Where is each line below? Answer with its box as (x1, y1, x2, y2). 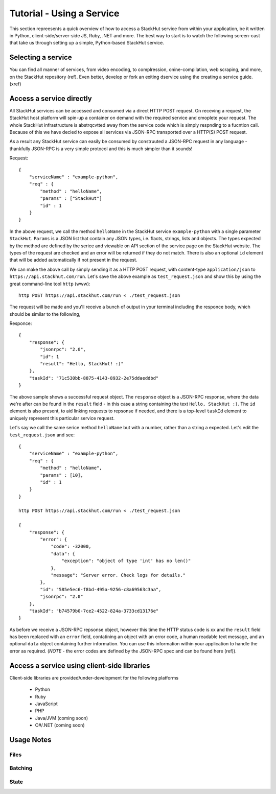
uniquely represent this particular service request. (9, 415, 115, 421)
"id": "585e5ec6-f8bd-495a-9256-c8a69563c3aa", (40, 587, 162, 592)
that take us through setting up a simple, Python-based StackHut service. (9, 40, 165, 46)
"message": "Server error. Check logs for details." (51, 572, 186, 578)
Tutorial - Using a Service (9, 8, 120, 19)
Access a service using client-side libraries (9, 661, 150, 670)
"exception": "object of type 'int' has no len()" (61, 558, 191, 564)
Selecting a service (9, 53, 72, 62)
